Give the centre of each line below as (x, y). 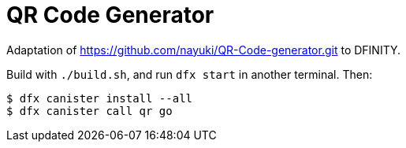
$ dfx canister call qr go (89, 111)
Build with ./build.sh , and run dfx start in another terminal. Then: (190, 74)
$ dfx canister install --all (100, 98)
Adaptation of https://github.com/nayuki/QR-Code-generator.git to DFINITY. (204, 50)
